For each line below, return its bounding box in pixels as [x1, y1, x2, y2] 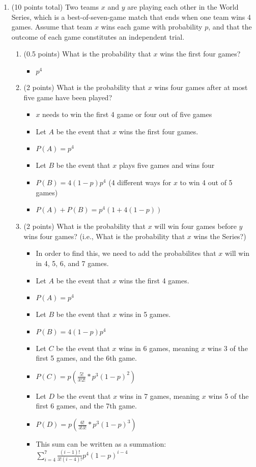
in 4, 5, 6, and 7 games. [36, 257, 109, 268]
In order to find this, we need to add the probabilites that [36, 248, 216, 258]
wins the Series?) [193, 230, 246, 241]
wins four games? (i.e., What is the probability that [23, 230, 185, 241]
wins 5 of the [208, 390, 249, 401]
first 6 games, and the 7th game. [36, 400, 137, 411]
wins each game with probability [101, 21, 203, 32]
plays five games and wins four [119, 160, 215, 170]
